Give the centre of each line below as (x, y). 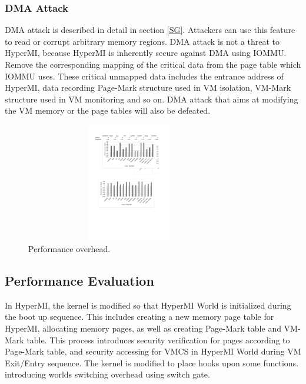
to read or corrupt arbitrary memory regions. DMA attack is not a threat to (142, 41)
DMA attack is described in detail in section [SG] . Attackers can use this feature (150, 30)
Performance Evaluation (79, 281)
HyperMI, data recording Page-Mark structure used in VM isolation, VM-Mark (148, 87)
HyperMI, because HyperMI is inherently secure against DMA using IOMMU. (146, 53)
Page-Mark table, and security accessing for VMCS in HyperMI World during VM (153, 351)
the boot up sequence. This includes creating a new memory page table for (139, 317)
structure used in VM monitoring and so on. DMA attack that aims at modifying (152, 99)
